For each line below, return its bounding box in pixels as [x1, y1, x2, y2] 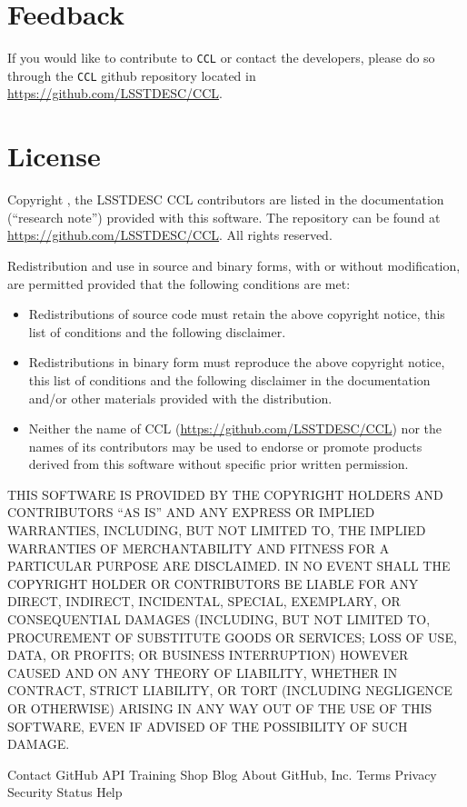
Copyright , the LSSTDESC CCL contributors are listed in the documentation [7, 190, 444, 209]
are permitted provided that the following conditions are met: [7, 274, 351, 293]
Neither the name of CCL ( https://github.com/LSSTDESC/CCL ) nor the [28, 419, 442, 438]
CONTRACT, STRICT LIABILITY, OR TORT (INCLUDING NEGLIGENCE [7, 681, 452, 700]
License [7, 137, 101, 174]
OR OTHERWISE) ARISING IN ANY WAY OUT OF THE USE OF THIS [7, 699, 432, 717]
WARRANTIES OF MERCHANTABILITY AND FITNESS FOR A [7, 538, 390, 557]
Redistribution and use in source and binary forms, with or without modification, [7, 255, 461, 274]
